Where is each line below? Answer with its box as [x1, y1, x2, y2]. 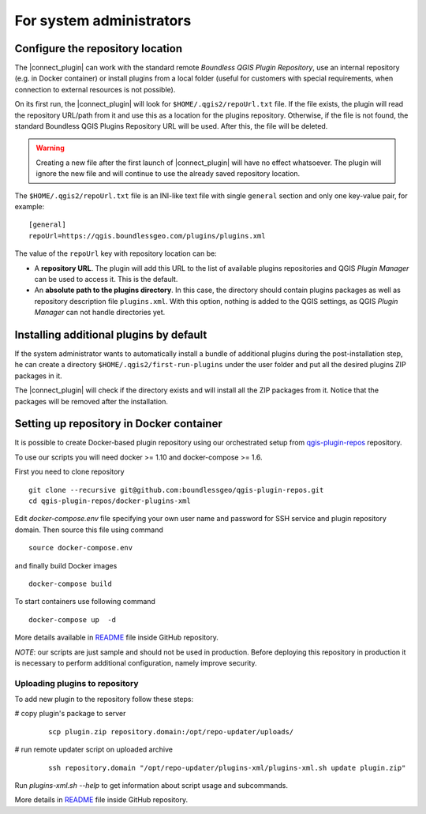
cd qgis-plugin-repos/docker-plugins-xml [28, 497, 191, 505]
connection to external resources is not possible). [14, 84, 176, 94]
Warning [35, 143, 65, 153]
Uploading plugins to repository [14, 677, 139, 688]
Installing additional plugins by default [14, 328, 207, 341]
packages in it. [14, 371, 62, 381]
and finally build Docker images [14, 561, 118, 570]
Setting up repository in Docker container [14, 417, 222, 430]
